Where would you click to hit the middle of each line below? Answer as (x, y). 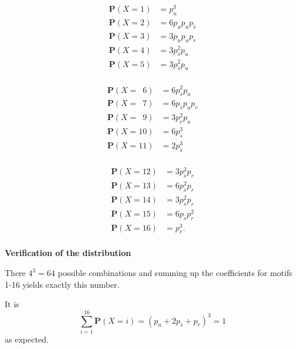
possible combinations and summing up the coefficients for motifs (175, 273)
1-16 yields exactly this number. (62, 284)
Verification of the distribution (68, 253)
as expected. (27, 339)
